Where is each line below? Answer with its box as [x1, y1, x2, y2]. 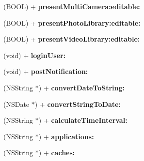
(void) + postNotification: [3, 66, 88, 76]
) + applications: [38, 131, 94, 141]
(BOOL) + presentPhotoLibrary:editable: [3, 17, 141, 28]
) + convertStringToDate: [34, 99, 121, 109]
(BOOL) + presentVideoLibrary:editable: [3, 34, 140, 44]
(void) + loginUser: [3, 50, 66, 60]
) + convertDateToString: [38, 82, 125, 92]
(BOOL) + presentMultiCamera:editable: [3, 1, 140, 11]
